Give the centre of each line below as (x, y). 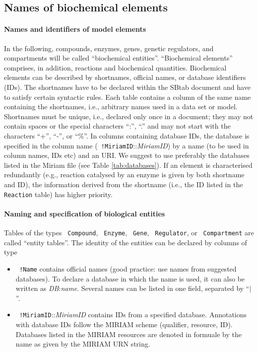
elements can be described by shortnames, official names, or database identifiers (125, 77)
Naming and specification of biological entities (85, 213)
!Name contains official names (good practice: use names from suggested (128, 268)
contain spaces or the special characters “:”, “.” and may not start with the (117, 126)
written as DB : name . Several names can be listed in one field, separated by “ (132, 288)
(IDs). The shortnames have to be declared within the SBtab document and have (127, 87)
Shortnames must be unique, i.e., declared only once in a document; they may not (129, 116)
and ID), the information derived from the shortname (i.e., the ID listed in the (124, 184)
